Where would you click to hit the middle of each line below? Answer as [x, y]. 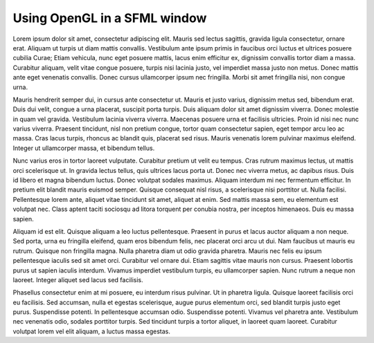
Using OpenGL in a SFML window [110, 18]
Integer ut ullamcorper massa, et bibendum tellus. [84, 148]
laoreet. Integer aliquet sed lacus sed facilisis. [78, 279]
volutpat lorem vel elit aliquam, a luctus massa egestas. [92, 331]
